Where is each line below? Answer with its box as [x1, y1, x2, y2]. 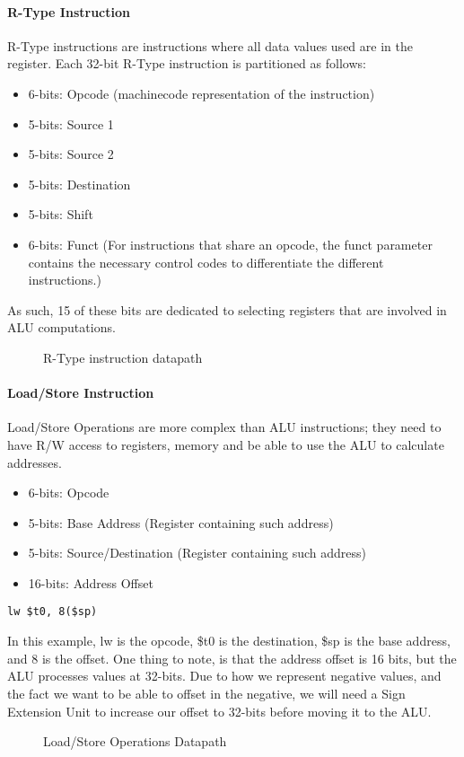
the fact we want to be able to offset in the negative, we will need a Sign [7, 683, 406, 702]
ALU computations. [7, 318, 116, 337]
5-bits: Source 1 [28, 114, 114, 133]
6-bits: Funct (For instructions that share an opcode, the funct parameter [28, 234, 433, 253]
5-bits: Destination [28, 174, 131, 193]
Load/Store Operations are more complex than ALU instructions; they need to [7, 418, 442, 436]
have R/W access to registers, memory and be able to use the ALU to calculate [7, 435, 444, 453]
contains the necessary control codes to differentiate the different [28, 252, 384, 271]
